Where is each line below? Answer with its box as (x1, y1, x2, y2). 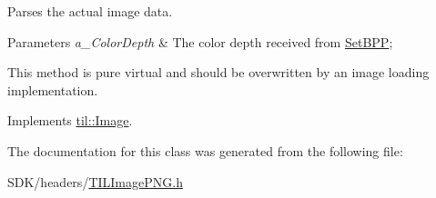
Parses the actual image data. (7, 2, 173, 20)
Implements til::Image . (7, 111, 133, 130)
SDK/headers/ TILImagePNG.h (7, 172, 183, 191)
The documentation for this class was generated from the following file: (7, 141, 403, 160)
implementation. (7, 80, 98, 99)
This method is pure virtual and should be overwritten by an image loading (7, 63, 430, 82)
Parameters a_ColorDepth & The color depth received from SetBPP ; (7, 32, 393, 51)
